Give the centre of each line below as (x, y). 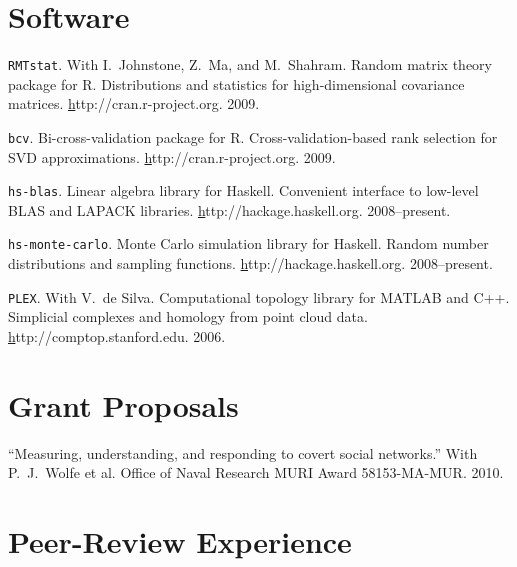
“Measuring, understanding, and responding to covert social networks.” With (243, 452)
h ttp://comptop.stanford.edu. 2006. (117, 335)
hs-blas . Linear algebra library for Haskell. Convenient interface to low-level (243, 190)
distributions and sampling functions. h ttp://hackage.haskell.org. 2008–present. (250, 263)
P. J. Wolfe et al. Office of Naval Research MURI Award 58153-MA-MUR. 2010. (256, 472)
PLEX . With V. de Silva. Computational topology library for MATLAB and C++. (259, 296)
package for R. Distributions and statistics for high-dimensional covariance (236, 83)
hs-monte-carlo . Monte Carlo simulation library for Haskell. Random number (248, 243)
